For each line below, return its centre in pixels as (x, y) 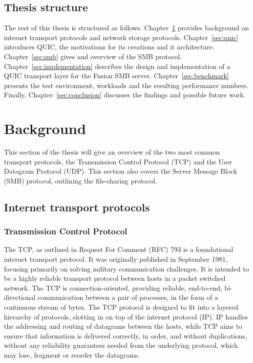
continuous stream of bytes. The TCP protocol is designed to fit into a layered (121, 307)
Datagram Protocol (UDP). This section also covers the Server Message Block (121, 171)
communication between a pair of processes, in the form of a (128, 297)
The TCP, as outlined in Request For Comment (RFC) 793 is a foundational (119, 249)
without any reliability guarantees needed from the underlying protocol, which (121, 345)
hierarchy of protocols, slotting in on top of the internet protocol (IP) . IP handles (126, 316)
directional (20, 297)
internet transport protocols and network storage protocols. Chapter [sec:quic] (121, 37)
